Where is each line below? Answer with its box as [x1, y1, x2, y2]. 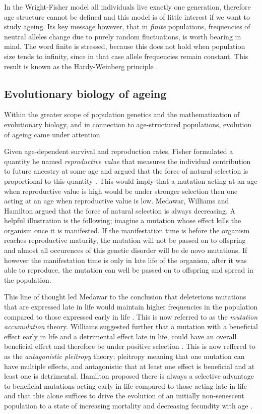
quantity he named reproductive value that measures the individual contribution [4, 156, 251, 166]
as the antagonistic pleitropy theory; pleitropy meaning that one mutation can [4, 351, 245, 361]
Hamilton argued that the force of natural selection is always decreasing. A [4, 205, 235, 216]
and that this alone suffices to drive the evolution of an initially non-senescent [4, 390, 244, 401]
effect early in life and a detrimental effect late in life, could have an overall [4, 331, 237, 341]
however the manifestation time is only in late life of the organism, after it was [4, 254, 247, 265]
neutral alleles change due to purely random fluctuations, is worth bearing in [4, 31, 241, 41]
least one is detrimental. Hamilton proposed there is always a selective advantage [4, 371, 254, 381]
